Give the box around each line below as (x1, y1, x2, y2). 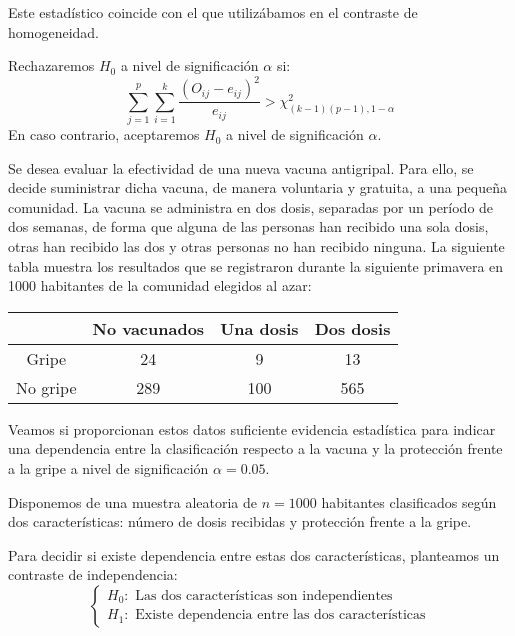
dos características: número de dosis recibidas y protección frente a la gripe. (8, 511, 472, 532)
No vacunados (92, 316, 205, 340)
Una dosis (220, 316, 299, 340)
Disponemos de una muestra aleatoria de (8, 491, 257, 512)
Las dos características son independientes (135, 588, 393, 603)
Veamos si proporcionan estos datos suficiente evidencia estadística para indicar (8, 418, 496, 439)
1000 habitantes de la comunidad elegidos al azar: (8, 275, 312, 296)
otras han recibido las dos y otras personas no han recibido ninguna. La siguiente (8, 236, 505, 257)
